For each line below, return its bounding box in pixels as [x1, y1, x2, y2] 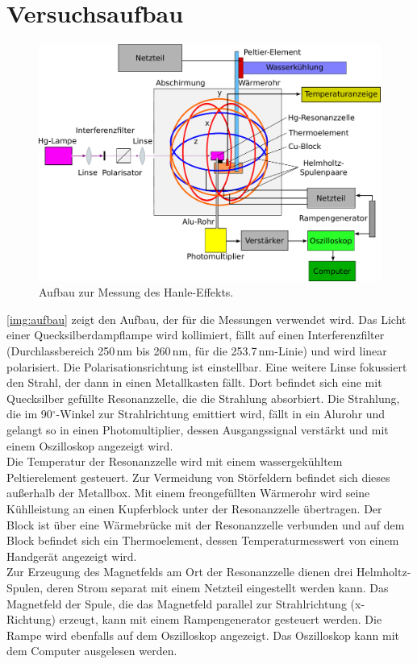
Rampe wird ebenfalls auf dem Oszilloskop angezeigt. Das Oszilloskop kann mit [6, 626, 399, 643]
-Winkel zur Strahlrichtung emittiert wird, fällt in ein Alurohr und [56, 405, 386, 422]
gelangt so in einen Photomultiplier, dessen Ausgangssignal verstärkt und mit [6, 421, 389, 438]
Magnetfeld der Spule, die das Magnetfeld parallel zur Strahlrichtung [6, 595, 347, 612]
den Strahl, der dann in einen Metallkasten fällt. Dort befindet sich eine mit [6, 374, 382, 391]
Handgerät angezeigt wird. [6, 547, 137, 564]
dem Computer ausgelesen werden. [6, 642, 177, 659]
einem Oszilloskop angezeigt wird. [6, 437, 173, 454]
